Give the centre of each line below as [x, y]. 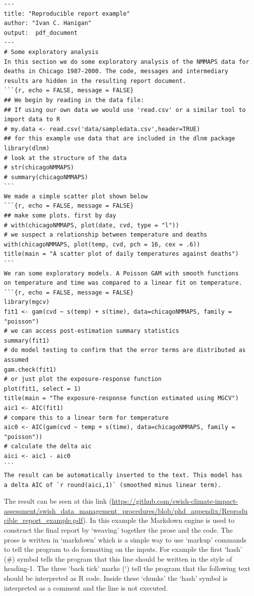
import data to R [32, 120]
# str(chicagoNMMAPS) [39, 168]
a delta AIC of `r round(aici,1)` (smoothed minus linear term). [113, 485]
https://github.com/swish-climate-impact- [175, 501]
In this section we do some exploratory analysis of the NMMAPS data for [127, 62]
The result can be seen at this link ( [58, 501]
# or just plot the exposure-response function [83, 379]
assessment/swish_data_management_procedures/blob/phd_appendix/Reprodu [126, 510]
